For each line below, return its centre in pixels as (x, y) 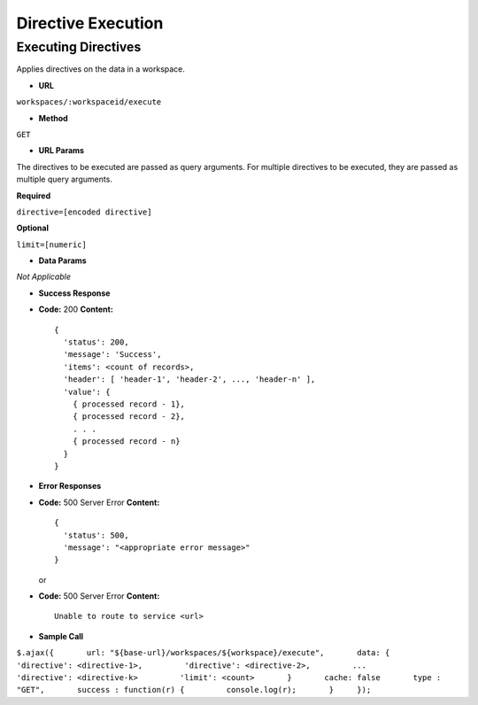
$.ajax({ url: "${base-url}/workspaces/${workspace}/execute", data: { (203, 653)
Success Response (74, 293)
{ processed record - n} (126, 442)
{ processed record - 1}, (129, 404)
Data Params (63, 260)
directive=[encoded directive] (84, 212)
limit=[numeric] (52, 244)
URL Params (61, 151)
